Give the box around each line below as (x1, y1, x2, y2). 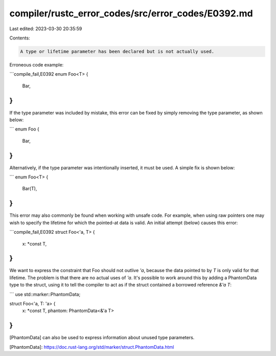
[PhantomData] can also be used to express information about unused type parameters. (9, 335, 195, 341)
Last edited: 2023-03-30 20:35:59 (9, 26, 82, 32)
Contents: (9, 35, 30, 41)
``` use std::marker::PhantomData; (9, 291, 81, 297)
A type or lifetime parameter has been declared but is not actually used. (20, 49, 215, 54)
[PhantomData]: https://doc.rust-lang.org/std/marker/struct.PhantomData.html (9, 344, 174, 350)
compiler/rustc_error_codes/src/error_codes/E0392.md (9, 8, 253, 19)
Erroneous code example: (9, 61, 64, 68)
